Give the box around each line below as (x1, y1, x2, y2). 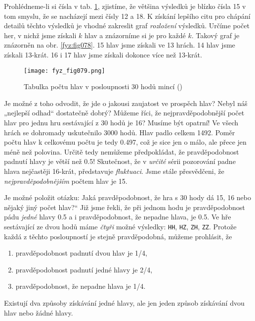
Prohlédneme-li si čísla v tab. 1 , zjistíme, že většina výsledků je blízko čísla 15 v (4, 1, 246, 11)
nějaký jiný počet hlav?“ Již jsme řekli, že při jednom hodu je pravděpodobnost (4, 202, 245, 212)
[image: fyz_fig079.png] (24, 67, 105, 74)
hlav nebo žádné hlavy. (4, 307, 73, 318)
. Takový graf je (191, 30, 240, 40)
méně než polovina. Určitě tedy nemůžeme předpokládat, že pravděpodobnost (4, 146, 239, 157)
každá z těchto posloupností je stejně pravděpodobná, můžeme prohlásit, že (4, 231, 232, 241)
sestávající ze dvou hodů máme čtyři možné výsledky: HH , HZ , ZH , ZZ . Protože (4, 221, 237, 231)
